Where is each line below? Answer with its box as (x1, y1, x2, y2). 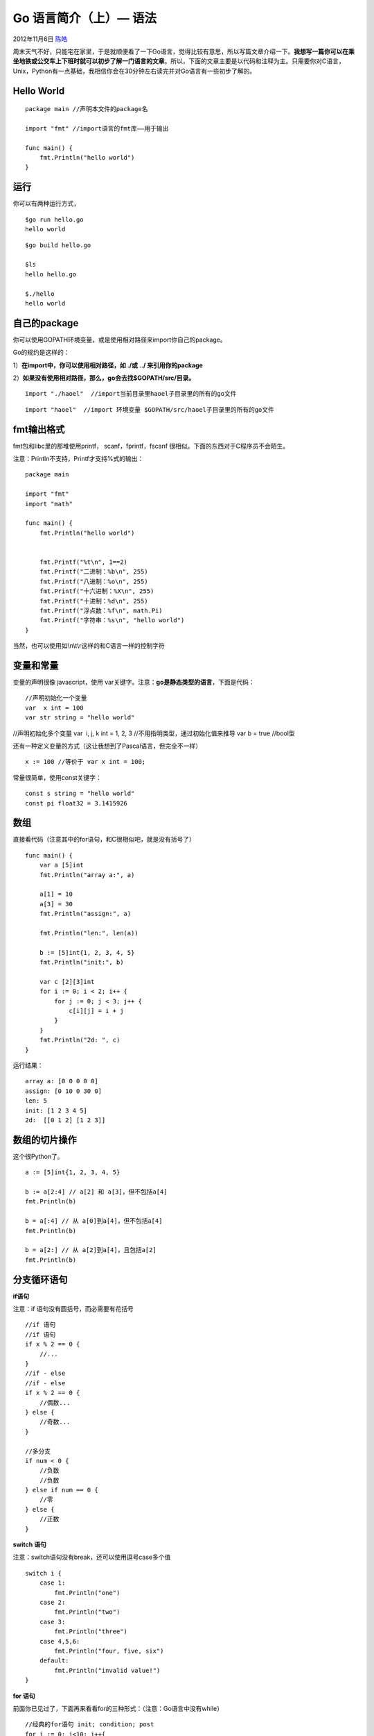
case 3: (39, 1618, 66, 1626)
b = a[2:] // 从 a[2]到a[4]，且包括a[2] (25, 1246, 157, 1254)
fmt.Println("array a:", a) (39, 871, 135, 878)
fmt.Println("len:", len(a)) (39, 929, 139, 937)
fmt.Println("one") (54, 1589, 121, 1596)
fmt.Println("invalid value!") (54, 1667, 161, 1674)
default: (39, 1657, 69, 1664)
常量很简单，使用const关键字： (12, 773, 102, 781)
